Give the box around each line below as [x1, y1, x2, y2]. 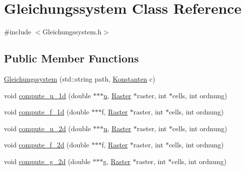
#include [4, 27, 31, 37]
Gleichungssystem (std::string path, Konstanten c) [4, 73, 155, 84]
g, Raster [103, 156, 131, 166]
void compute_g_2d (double [4, 156, 91, 166]
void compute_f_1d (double [4, 107, 90, 117]
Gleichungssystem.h [42, 27, 102, 37]
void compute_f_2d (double [4, 140, 90, 150]
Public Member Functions [4, 51, 139, 66]
